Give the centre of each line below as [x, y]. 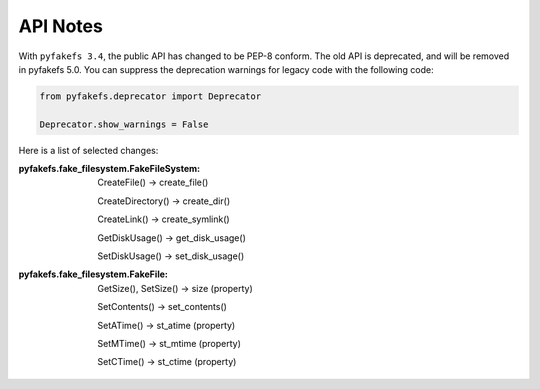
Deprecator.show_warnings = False [124, 124]
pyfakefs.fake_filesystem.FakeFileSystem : [109, 169]
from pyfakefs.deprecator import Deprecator [150, 96]
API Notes [61, 26]
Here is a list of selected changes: [88, 150]
